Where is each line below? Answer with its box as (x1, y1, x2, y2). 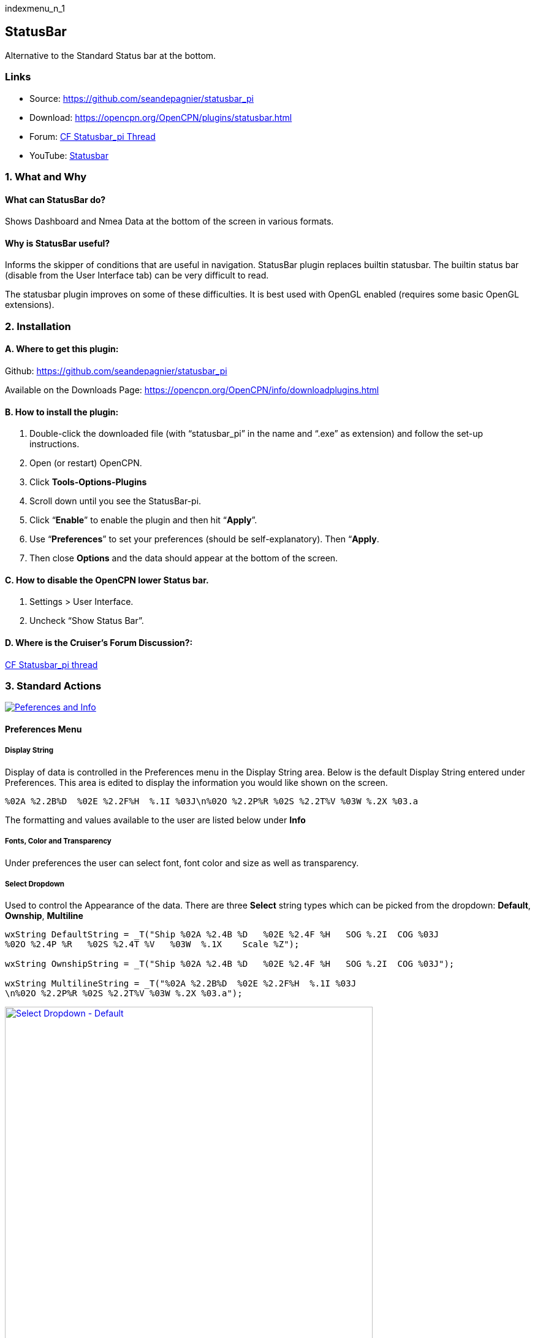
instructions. (29, 439, 80, 450)
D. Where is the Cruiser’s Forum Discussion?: (5, 637, 193, 648)
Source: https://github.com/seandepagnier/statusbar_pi (29, 93, 254, 104)
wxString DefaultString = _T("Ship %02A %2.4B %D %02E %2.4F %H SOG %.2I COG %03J (5, 929, 439, 940)
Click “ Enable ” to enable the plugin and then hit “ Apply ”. (29, 515, 257, 526)
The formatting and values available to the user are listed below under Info (5, 814, 306, 825)
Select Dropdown (5, 879, 65, 888)
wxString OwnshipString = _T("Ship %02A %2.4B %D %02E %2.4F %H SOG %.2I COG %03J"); (5, 959, 455, 969)
